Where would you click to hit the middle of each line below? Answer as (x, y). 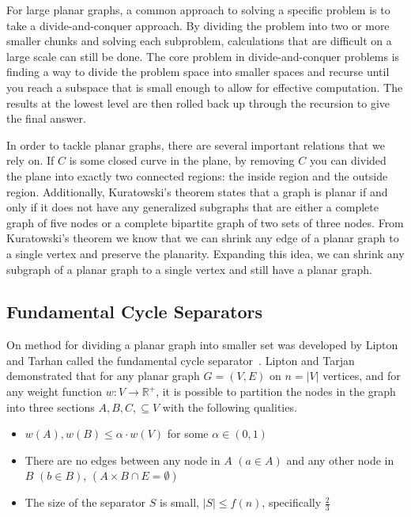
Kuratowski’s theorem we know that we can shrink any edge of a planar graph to (203, 238)
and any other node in (340, 460)
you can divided (348, 160)
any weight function (54, 392)
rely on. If (30, 160)
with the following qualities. (230, 407)
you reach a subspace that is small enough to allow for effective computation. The (205, 87)
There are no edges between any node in (123, 460)
